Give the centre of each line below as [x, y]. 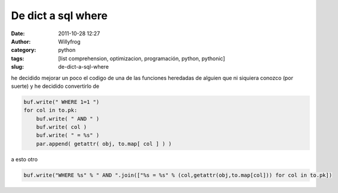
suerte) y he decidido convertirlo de [55, 86]
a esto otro [24, 159]
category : [24, 50]
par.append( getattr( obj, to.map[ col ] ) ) [104, 144]
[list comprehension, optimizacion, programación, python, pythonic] [142, 58]
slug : [17, 67]
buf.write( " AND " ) [68, 119]
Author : [21, 41]
